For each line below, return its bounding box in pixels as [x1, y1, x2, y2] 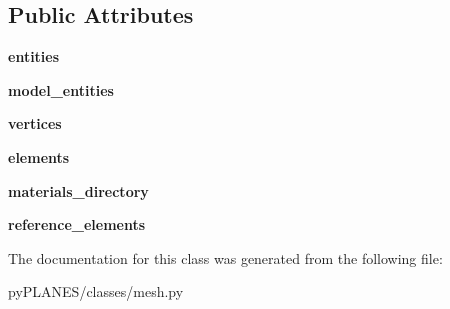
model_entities [8, 79, 114, 100]
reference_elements [8, 214, 146, 235]
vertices [8, 113, 62, 134]
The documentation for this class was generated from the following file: [8, 247, 443, 268]
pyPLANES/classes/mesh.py [8, 281, 184, 302]
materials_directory [8, 180, 149, 201]
